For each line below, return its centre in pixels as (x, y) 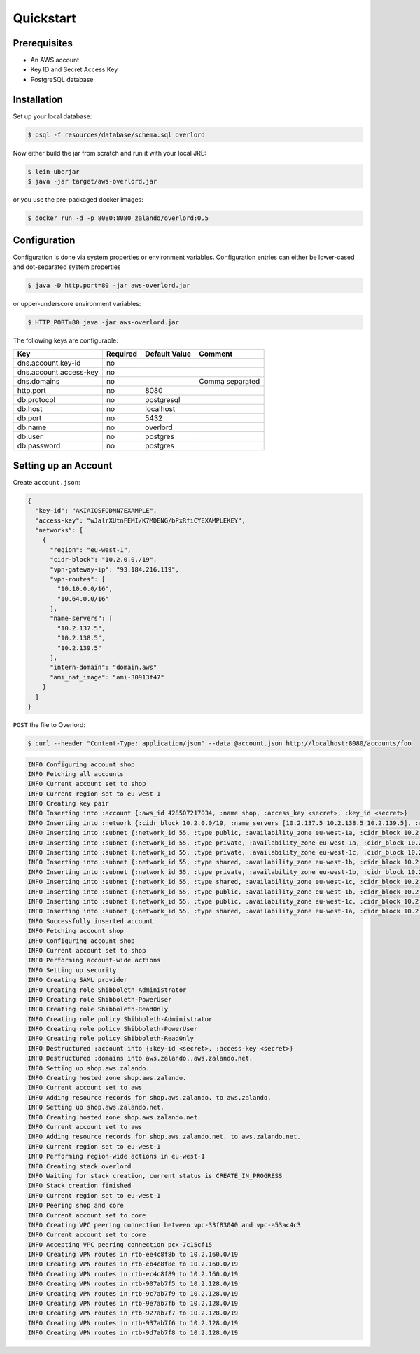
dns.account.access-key (58, 373)
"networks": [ (59, 530)
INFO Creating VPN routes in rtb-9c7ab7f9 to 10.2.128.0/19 (133, 1293)
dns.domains (38, 382)
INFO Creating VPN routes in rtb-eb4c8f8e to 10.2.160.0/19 (133, 1264)
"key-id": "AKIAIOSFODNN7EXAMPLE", (96, 511)
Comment (216, 354)
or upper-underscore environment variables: (77, 303)
